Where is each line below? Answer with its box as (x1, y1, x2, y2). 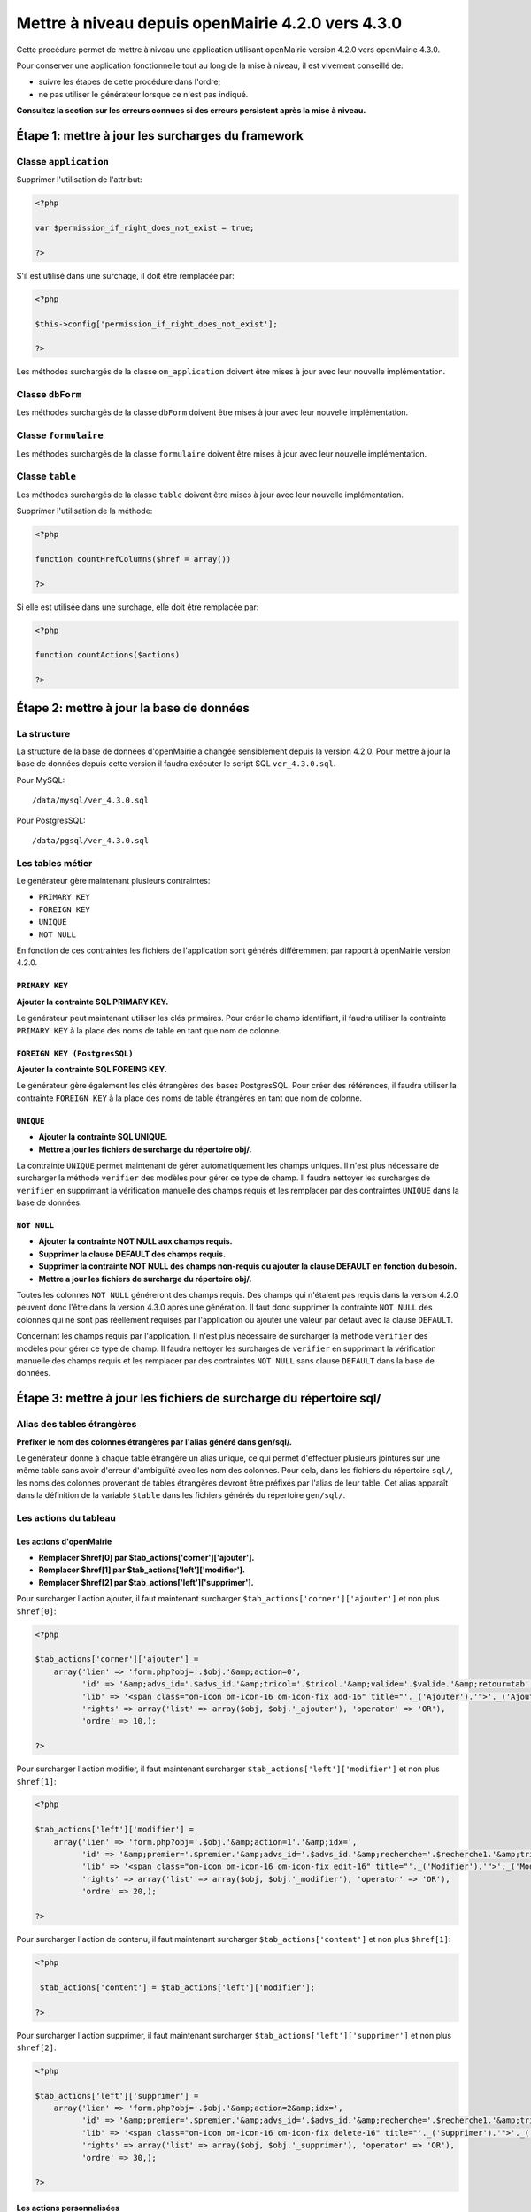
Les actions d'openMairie (16, 1536, 112, 1547)
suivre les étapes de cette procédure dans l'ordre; (38, 76, 221, 88)
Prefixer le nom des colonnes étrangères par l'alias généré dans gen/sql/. (16, 1436, 292, 1447)
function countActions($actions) (35, 650, 181, 660)
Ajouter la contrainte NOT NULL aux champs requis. (38, 1236, 233, 1247)
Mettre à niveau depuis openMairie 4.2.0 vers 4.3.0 (16, 13, 403, 33)
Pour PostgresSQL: (16, 815, 86, 826)
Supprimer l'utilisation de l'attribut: (16, 174, 142, 185)
